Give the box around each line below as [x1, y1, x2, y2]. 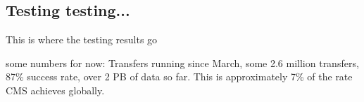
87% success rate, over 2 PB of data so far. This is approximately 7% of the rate [6, 69, 353, 84]
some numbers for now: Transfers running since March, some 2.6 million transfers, [6, 55, 359, 70]
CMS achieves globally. [6, 82, 105, 97]
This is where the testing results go [6, 32, 158, 47]
